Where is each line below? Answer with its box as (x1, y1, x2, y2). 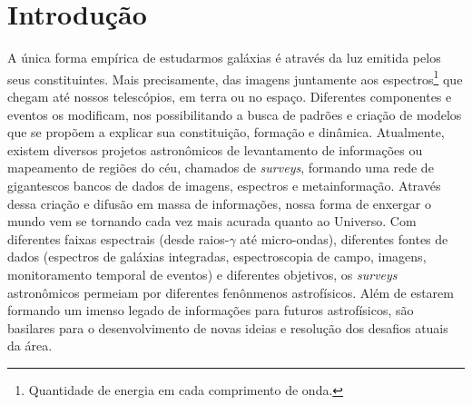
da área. (7, 336, 53, 355)
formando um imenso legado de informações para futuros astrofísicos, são (7, 301, 414, 320)
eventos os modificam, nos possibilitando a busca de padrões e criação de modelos (7, 104, 462, 123)
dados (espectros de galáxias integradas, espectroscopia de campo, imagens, (7, 247, 427, 266)
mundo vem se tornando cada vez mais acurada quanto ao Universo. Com (7, 212, 417, 231)
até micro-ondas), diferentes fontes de (240, 229, 448, 248)
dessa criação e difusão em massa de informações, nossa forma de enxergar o (7, 193, 432, 212)
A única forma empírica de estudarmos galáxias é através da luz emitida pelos (7, 48, 441, 67)
